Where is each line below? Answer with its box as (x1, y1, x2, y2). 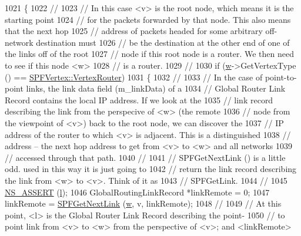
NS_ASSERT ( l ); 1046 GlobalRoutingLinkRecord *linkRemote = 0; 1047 (5, 186, 270, 198)
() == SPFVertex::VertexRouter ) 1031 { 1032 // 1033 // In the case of (5, 70, 263, 83)
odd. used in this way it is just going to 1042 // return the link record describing (5, 163, 297, 175)
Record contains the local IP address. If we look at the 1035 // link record (5, 93, 273, 106)
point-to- (265, 70, 297, 83)
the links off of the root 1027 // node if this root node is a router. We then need (5, 48, 294, 60)
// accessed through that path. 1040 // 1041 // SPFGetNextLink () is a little (5, 151, 286, 163)
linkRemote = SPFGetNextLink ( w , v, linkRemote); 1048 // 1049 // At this (5, 197, 282, 210)
